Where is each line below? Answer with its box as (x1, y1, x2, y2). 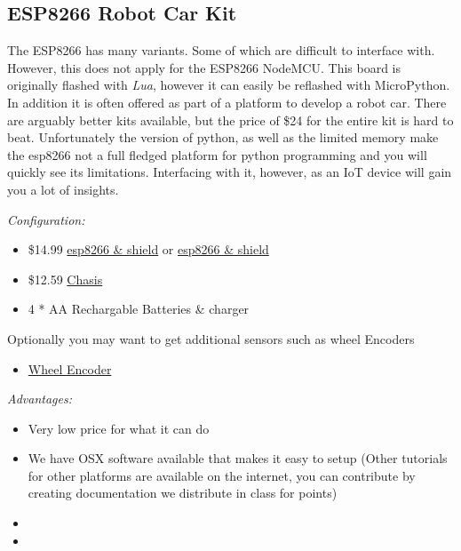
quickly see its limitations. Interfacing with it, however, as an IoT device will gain (7, 163, 452, 181)
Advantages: (7, 389, 73, 408)
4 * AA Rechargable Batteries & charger (28, 299, 250, 318)
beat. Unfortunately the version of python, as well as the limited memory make (7, 128, 439, 147)
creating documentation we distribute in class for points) (28, 483, 338, 502)
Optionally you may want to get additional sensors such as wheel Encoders (7, 329, 415, 347)
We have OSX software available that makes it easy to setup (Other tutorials (28, 449, 448, 467)
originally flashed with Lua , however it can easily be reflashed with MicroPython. (7, 76, 450, 94)
